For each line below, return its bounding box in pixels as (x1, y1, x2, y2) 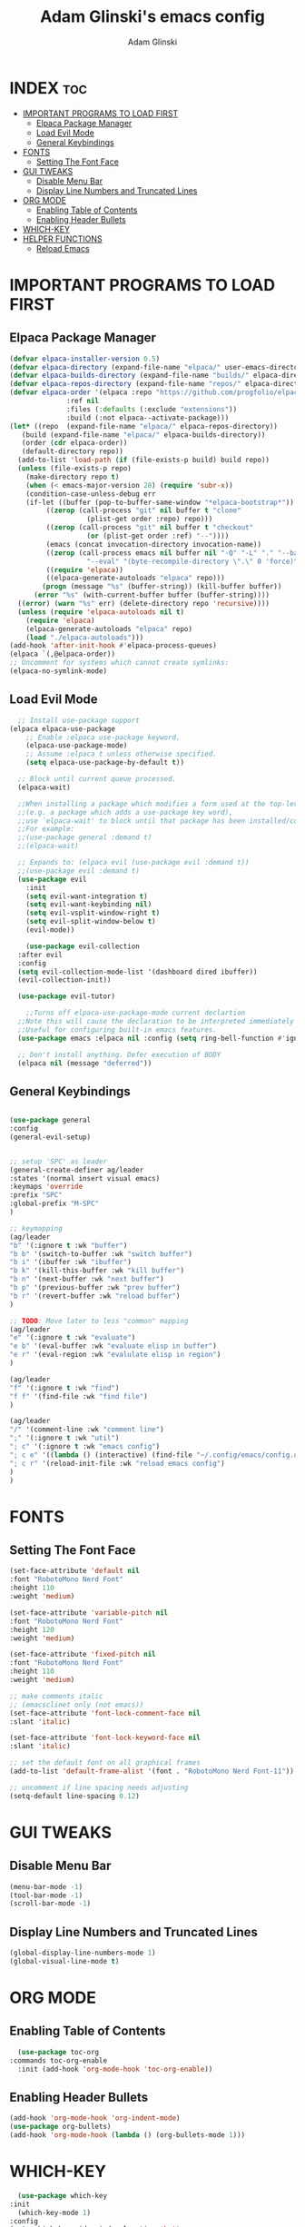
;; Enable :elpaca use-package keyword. (25, 733, 181, 742)
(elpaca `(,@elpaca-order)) (9, 649, 116, 659)
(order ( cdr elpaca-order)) (21, 439, 128, 448)
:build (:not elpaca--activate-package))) (66, 413, 230, 422)
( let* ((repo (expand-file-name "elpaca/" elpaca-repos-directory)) (9, 421, 279, 431)
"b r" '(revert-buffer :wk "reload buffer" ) (9, 1292, 181, 1301)
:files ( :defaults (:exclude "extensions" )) (66, 404, 238, 414)
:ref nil (66, 397, 100, 406)
